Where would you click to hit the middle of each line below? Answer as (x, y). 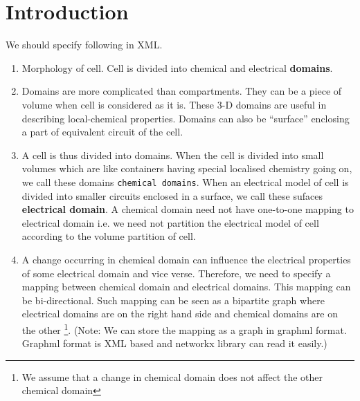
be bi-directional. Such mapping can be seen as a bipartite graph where (173, 300)
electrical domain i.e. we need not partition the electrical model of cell (170, 222)
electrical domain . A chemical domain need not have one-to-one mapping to (188, 209)
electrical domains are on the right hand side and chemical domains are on (180, 314)
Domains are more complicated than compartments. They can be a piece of (182, 91)
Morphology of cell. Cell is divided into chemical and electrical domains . (177, 67)
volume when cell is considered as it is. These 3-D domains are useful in (174, 104)
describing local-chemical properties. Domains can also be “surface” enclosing (186, 118)
